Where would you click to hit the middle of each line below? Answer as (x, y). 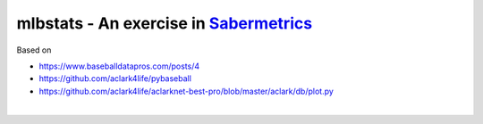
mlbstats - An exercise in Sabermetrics (165, 23)
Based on (34, 50)
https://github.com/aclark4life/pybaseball (115, 79)
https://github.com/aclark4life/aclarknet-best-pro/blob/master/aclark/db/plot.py (186, 91)
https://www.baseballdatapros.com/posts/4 (119, 66)
